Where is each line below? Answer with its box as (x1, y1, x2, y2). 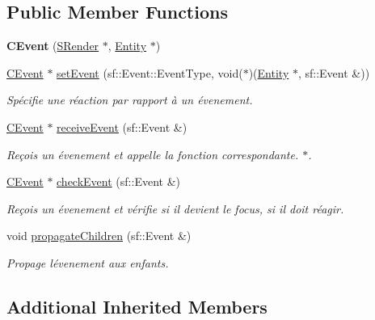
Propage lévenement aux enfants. (6, 254, 169, 271)
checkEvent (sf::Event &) (57, 173, 180, 190)
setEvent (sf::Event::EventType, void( (57, 64, 243, 81)
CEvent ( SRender (6, 37, 99, 54)
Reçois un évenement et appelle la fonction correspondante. (6, 145, 299, 162)
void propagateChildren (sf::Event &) (6, 227, 192, 244)
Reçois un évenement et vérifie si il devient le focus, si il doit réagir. (6, 200, 344, 217)
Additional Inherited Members (6, 293, 268, 318)
